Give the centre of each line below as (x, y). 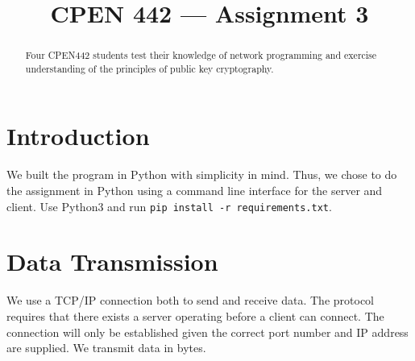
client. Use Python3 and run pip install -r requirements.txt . (169, 206)
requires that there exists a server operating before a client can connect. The (195, 315)
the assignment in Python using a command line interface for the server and (195, 191)
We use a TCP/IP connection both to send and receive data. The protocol (190, 300)
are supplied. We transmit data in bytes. (106, 348)
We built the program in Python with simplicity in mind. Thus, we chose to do (202, 174)
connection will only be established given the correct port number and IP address (207, 332)
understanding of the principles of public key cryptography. (149, 68)
